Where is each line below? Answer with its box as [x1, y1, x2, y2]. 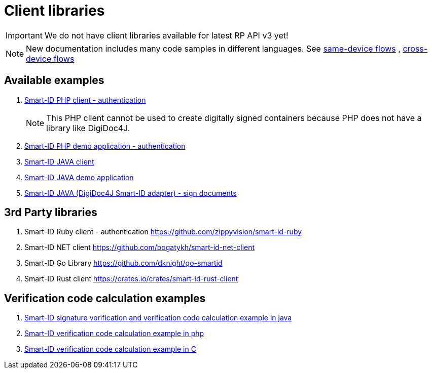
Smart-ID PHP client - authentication [24, 95, 146, 104]
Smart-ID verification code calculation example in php [24, 329, 204, 338]
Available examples [4, 74, 104, 87]
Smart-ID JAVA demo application [24, 173, 134, 182]
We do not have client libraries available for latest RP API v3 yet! [44, 30, 289, 40]
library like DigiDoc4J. [46, 122, 130, 133]
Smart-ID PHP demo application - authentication [24, 141, 186, 150]
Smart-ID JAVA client [24, 157, 94, 166]
